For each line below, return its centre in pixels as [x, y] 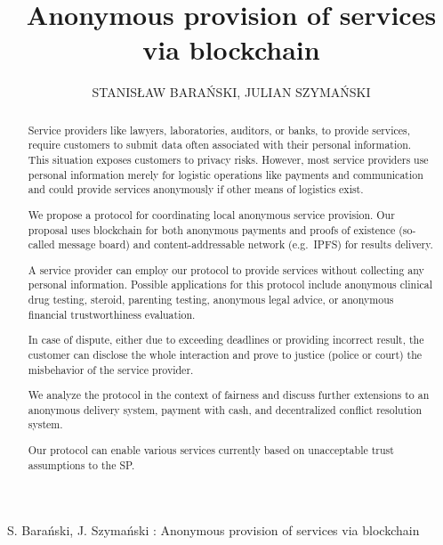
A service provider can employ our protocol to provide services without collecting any [226, 269]
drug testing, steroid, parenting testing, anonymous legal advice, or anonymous [211, 300]
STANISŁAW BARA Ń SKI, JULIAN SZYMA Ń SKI [231, 92]
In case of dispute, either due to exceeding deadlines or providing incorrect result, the [226, 340]
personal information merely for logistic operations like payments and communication [226, 174]
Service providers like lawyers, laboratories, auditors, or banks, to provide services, [219, 130]
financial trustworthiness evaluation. [112, 314]
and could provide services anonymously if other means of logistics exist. [196, 189]
